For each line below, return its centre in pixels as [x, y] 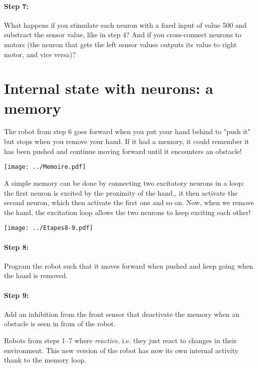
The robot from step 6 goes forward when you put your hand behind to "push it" [127, 131]
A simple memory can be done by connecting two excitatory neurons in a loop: [124, 183]
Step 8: [16, 247]
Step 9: [16, 295]
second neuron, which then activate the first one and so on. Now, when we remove [129, 202]
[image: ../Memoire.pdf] [45, 167]
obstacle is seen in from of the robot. [60, 324]
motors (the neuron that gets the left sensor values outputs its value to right [121, 44]
